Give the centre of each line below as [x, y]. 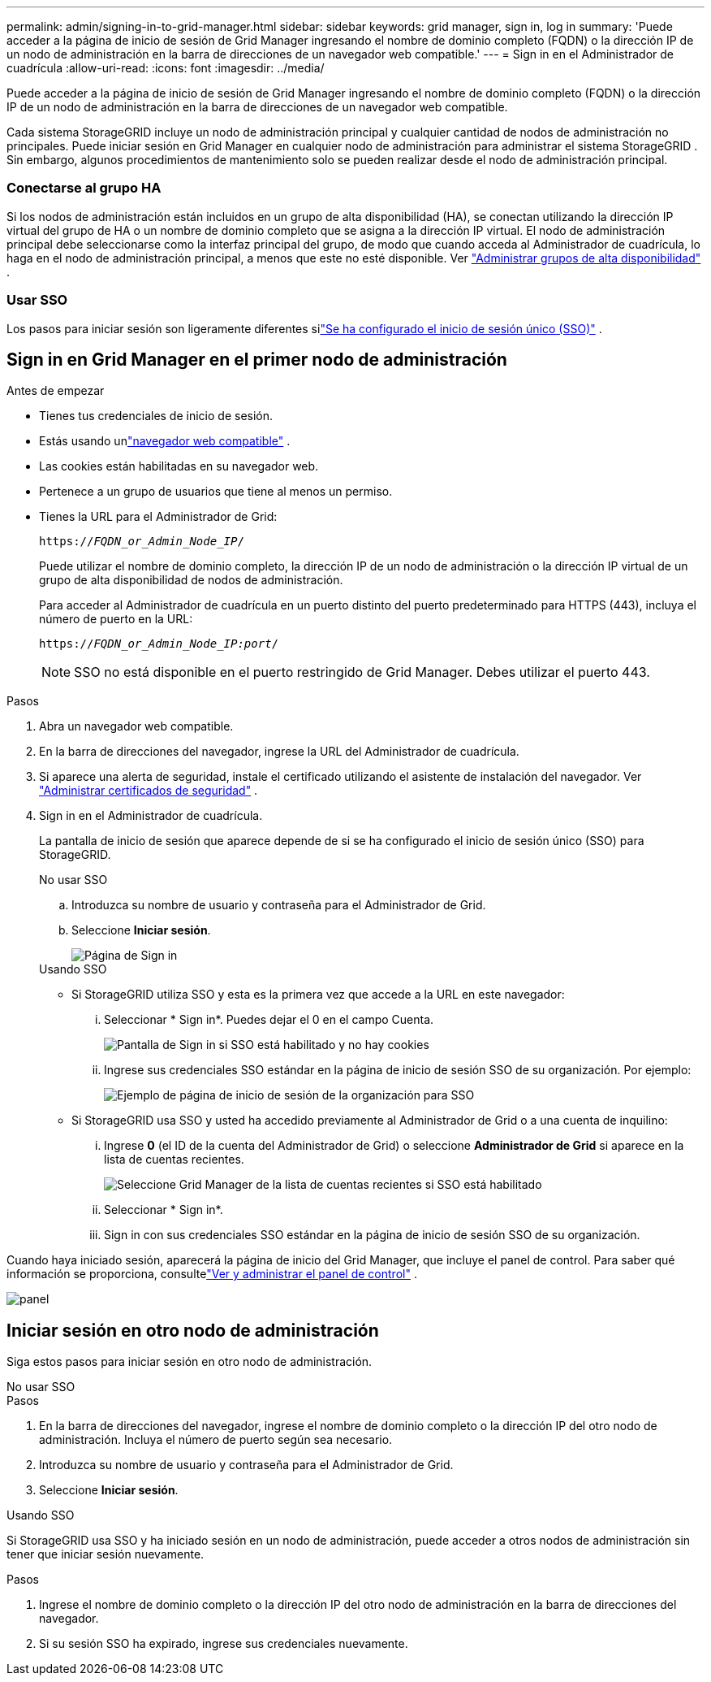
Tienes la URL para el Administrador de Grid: [158, 517]
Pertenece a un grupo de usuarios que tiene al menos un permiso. [216, 492]
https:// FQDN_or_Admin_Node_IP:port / [159, 644]
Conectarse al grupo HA [84, 188]
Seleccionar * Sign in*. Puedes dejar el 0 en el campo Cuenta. [269, 1020]
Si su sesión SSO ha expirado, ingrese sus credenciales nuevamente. [224, 1644]
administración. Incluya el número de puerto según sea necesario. [216, 1440]
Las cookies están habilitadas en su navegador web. [179, 466]
